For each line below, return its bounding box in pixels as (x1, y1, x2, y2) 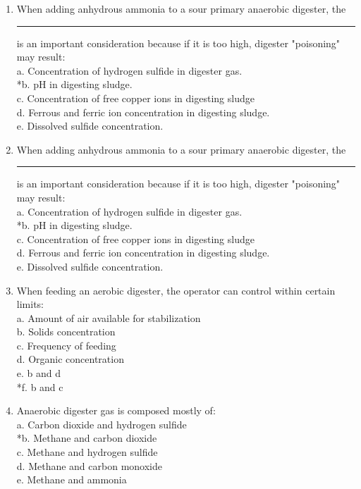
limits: (16, 297, 44, 311)
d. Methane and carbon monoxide (16, 458, 162, 473)
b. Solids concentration (16, 324, 116, 339)
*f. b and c (16, 379, 63, 394)
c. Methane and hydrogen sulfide (16, 445, 158, 459)
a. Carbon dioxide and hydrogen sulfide (16, 416, 187, 431)
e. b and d (16, 366, 61, 380)
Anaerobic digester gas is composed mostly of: (16, 403, 216, 418)
